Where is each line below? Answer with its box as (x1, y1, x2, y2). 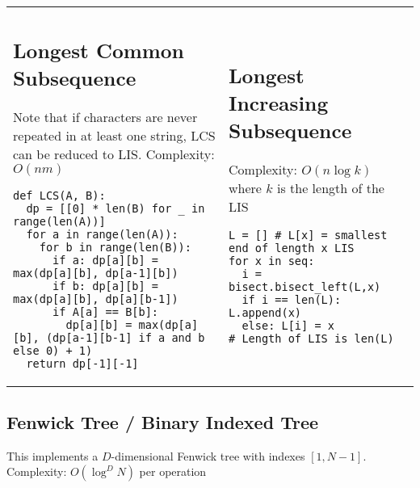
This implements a (6, 447, 99, 464)
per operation (139, 463, 207, 480)
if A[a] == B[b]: (52, 305, 159, 318)
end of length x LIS (229, 241, 355, 255)
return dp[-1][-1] (26, 356, 139, 370)
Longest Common (13, 36, 184, 64)
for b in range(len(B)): (39, 240, 191, 254)
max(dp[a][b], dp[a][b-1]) (13, 292, 178, 305)
